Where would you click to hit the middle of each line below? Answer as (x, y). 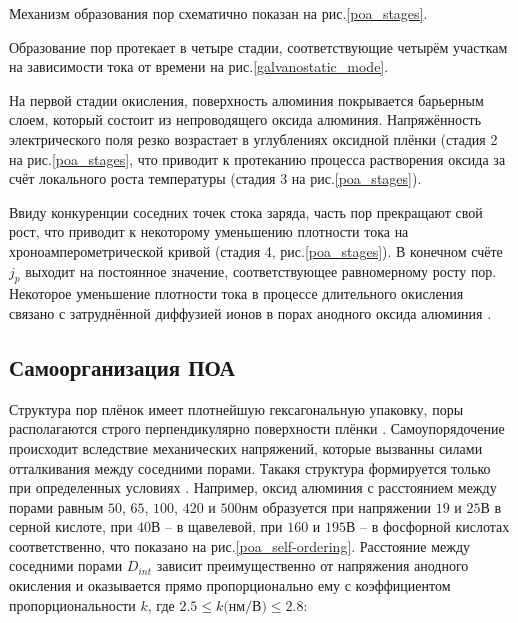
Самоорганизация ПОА (122, 366)
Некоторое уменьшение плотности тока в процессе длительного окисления (236, 293)
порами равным (56, 506)
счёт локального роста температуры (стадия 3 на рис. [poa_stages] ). (215, 178)
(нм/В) (245, 606)
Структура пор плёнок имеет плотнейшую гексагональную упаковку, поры (236, 408)
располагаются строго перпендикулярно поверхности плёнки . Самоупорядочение (257, 428)
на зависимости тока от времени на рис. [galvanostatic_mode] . (199, 66)
